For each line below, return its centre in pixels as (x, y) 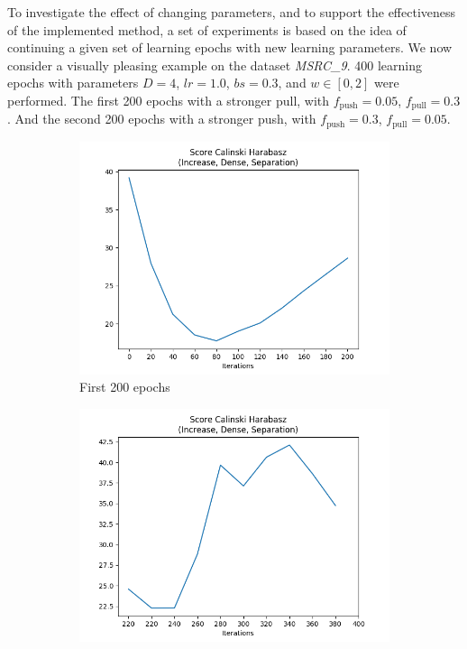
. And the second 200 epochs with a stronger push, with (162, 119)
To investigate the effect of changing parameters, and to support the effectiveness (232, 12)
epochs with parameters (73, 83)
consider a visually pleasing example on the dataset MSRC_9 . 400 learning (215, 65)
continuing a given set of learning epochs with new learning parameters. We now (230, 47)
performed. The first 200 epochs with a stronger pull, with (169, 100)
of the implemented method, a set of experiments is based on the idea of (207, 29)
